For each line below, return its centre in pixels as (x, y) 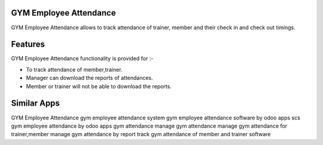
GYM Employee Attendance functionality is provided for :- (82, 58)
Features (28, 44)
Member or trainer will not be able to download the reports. (99, 86)
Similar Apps (35, 104)
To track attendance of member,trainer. (74, 69)
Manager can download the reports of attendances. (90, 78)
